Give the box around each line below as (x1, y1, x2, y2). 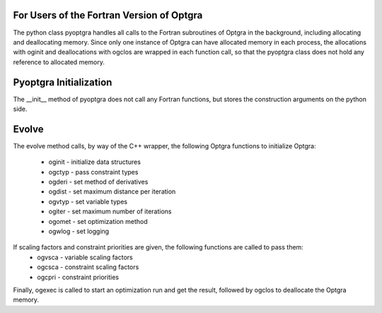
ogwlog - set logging (48, 227, 110, 236)
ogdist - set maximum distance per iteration (48, 187, 176, 196)
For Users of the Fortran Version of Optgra (13, 9, 203, 21)
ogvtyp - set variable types (48, 197, 127, 206)
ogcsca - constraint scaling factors (37, 263, 139, 271)
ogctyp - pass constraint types (48, 167, 139, 176)
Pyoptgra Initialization (13, 76, 112, 88)
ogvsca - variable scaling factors (37, 253, 134, 261)
